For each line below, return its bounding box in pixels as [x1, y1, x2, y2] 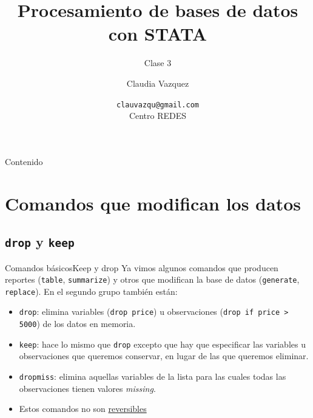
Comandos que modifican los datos [5, 190, 301, 215]
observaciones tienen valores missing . [19, 382, 156, 394]
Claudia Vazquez [126, 76, 189, 89]
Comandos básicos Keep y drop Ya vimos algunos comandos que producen [5, 261, 278, 274]
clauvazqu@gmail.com [116, 100, 200, 109]
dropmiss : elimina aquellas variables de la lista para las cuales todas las [19, 369, 286, 382]
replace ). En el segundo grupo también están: [5, 285, 178, 297]
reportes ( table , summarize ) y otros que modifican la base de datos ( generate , [5, 273, 300, 286]
